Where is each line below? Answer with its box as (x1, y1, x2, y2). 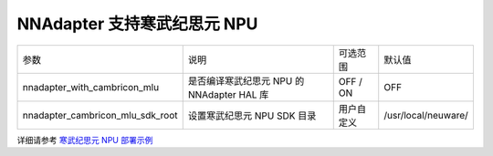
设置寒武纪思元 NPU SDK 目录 (187, 109, 317, 122)
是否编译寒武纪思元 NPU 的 (187, 74, 305, 87)
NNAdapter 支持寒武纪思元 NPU (16, 14, 258, 34)
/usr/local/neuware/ (383, 109, 469, 121)
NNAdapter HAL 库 (187, 88, 269, 100)
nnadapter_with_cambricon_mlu (22, 80, 160, 93)
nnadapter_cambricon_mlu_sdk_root (22, 109, 178, 121)
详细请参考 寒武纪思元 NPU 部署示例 (16, 134, 153, 145)
